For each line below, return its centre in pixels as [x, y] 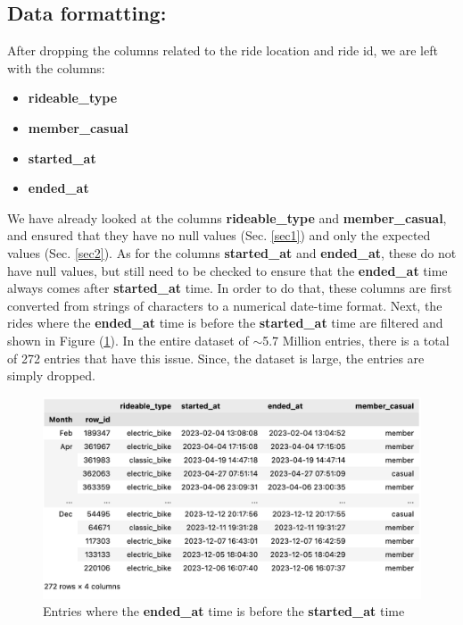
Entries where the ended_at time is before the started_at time [224, 611]
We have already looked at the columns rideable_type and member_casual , [227, 217]
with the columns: [56, 67]
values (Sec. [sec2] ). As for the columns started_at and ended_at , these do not [232, 252]
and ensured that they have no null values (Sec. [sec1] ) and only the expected [219, 235]
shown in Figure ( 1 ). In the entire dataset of [128, 340]
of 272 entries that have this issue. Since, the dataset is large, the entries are [216, 358]
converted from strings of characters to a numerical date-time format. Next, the [225, 305]
